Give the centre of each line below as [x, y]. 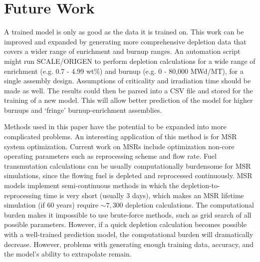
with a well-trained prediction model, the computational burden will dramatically [129, 234]
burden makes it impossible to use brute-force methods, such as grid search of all [128, 214]
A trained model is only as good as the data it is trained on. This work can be [124, 32]
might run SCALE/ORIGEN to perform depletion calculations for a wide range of [130, 61]
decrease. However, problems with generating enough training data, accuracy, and [129, 244]
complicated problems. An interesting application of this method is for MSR [121, 136]
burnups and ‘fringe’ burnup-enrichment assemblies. [83, 110]
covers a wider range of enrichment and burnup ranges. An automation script [122, 51]
